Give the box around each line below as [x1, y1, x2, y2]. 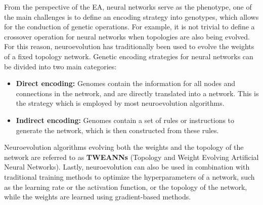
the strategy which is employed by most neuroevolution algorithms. [16, 98, 225, 108]
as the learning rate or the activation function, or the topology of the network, [4, 181, 247, 192]
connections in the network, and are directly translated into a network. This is [16, 88, 259, 98]
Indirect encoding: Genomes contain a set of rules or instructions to [16, 114, 235, 125]
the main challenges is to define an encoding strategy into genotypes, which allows [4, 11, 259, 22]
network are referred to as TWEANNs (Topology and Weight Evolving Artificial [4, 151, 259, 162]
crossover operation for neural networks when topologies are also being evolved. [4, 31, 250, 42]
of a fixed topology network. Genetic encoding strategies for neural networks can [4, 51, 253, 61]
